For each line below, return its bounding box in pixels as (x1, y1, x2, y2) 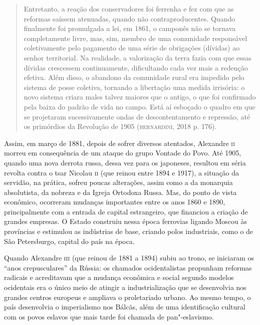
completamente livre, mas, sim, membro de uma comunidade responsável (24, 32, 247, 43)
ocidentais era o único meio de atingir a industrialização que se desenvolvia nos (4, 282, 246, 292)
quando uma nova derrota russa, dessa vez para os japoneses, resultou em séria (4, 157, 246, 167)
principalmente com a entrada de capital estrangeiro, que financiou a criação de (4, 206, 248, 216)
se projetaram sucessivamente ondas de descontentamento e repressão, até (24, 111, 250, 121)
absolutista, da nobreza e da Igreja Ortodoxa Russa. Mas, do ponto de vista (4, 186, 237, 197)
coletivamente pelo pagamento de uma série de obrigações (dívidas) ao (24, 42, 240, 53)
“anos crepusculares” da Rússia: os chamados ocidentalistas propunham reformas (4, 262, 252, 272)
